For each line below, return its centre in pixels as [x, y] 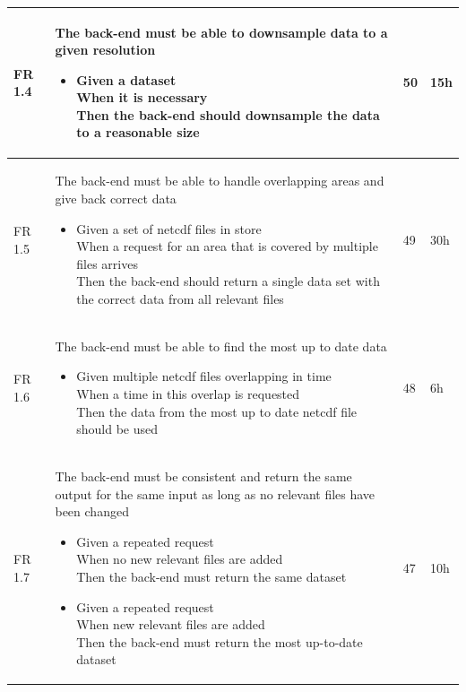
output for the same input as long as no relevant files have [215, 493]
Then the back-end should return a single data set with [228, 281]
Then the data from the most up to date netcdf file [217, 411]
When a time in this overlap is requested [188, 393]
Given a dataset [126, 79]
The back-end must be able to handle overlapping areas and [220, 181]
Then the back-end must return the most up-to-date [220, 641]
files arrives [107, 263]
